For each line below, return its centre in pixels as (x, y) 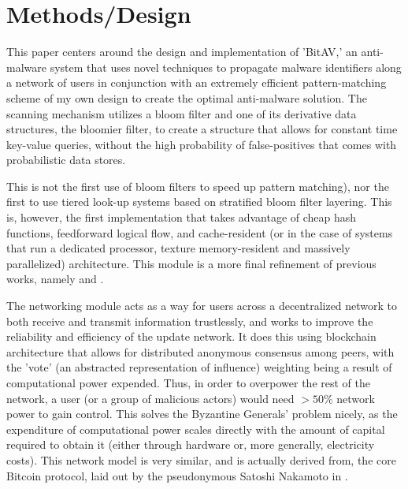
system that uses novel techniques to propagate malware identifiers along (226, 67)
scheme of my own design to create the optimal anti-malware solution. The (187, 97)
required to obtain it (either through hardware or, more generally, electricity (191, 444)
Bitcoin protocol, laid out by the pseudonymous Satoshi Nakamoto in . (177, 475)
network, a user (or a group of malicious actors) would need (150, 398)
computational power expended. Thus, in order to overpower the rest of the (188, 383)
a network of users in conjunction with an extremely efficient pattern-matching (197, 82)
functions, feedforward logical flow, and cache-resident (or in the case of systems (200, 232)
